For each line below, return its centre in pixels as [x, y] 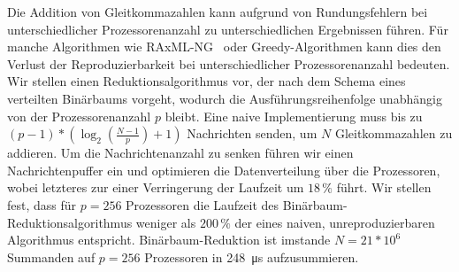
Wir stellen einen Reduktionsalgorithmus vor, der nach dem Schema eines [207, 81]
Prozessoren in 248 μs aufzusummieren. [252, 256]
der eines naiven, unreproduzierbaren [335, 222]
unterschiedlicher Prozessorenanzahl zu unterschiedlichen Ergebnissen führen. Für [228, 29]
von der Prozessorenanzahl [79, 116]
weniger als [166, 222]
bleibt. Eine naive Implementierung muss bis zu [294, 116]
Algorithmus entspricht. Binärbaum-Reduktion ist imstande [169, 240]
